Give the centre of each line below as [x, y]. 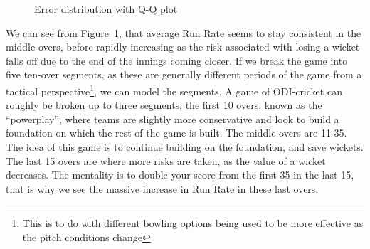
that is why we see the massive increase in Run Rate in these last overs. [162, 188]
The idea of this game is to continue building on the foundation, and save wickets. [185, 147]
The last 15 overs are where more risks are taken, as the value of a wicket [166, 160]
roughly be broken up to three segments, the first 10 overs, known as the [164, 105]
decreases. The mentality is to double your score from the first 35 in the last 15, [180, 175]
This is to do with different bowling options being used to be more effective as [193, 223]
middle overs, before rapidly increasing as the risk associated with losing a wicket [183, 47]
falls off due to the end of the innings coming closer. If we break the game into [177, 60]
